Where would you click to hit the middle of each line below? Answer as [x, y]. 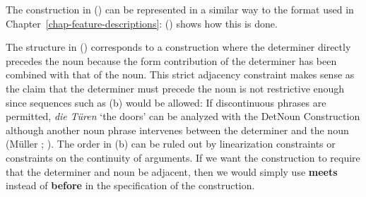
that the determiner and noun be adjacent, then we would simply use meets [172, 171]
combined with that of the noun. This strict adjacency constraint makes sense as [180, 74]
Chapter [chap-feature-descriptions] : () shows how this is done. [142, 23]
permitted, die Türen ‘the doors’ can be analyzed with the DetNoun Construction [183, 116]
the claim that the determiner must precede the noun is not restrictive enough [175, 88]
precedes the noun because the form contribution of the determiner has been [171, 60]
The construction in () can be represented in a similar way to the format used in [180, 9]
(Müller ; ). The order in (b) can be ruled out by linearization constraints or [171, 144]
